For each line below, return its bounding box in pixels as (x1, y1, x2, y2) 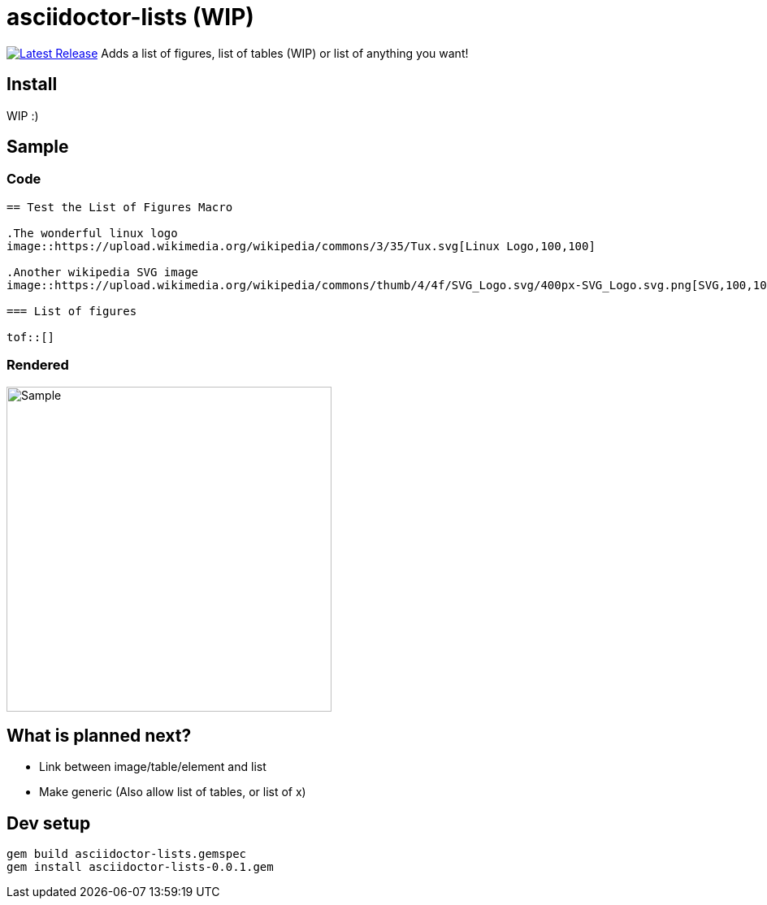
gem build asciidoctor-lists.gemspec (6, 847, 247, 861)
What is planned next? (6, 725, 192, 746)
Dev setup (6, 812, 91, 834)
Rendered (6, 357, 69, 374)
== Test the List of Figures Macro (6, 200, 233, 214)
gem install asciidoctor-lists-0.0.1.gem (6, 860, 274, 874)
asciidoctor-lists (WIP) (6, 3, 254, 31)
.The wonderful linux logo (6, 226, 178, 240)
